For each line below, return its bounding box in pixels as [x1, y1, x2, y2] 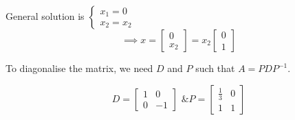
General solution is [6, 9, 85, 23]
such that [195, 61, 235, 75]
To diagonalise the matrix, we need [6, 61, 153, 75]
